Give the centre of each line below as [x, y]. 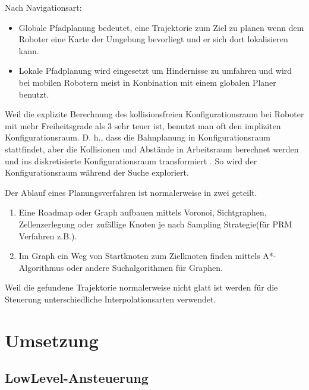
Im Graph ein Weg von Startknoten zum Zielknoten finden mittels [139, 256]
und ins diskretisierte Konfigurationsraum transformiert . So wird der [131, 160]
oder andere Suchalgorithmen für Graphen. [145, 267]
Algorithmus [41, 267]
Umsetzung [52, 340]
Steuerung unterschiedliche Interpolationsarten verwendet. [111, 299]
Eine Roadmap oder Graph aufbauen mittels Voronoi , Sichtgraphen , [143, 212]
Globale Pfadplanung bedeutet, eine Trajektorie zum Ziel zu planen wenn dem [161, 27]
